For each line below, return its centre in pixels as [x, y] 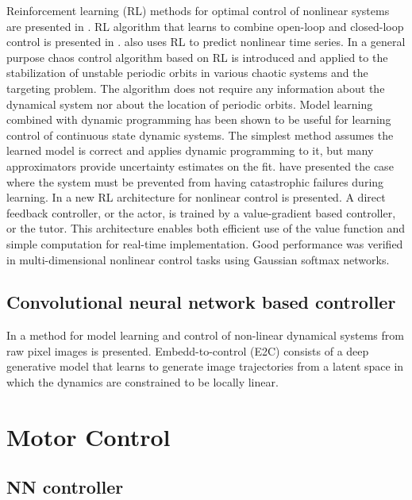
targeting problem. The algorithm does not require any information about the [196, 88]
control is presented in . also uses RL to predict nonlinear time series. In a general [206, 42]
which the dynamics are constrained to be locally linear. [142, 382]
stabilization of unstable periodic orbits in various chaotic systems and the [187, 73]
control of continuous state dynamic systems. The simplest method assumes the [200, 135]
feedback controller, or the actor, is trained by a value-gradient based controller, [201, 212]
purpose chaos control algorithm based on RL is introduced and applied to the [197, 57]
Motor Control [89, 436]
